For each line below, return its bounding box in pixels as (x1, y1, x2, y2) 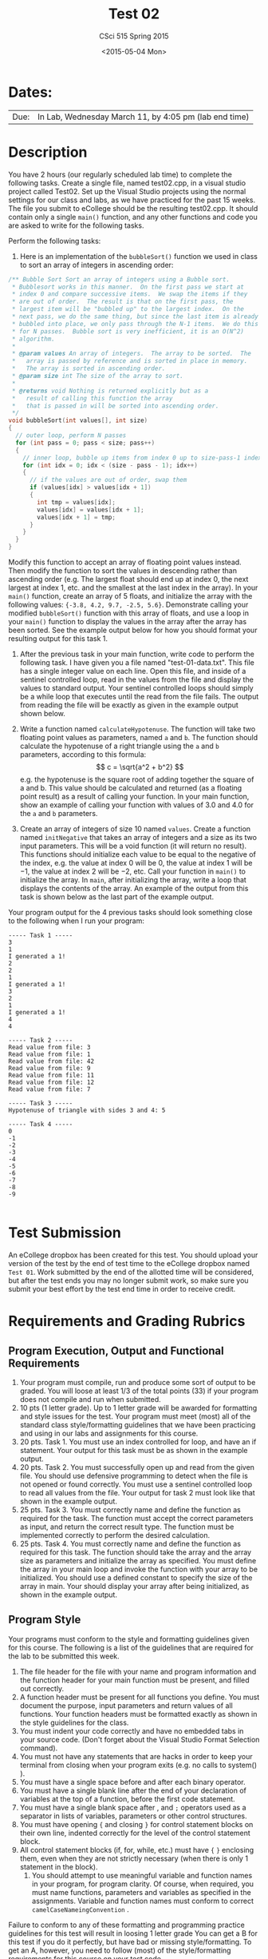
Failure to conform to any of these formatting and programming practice (8, 1920, 245, 1929)
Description (8, 143, 88, 161)
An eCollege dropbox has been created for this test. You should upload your (8, 1250, 258, 1260)
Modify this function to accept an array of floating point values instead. (8, 557, 242, 567)
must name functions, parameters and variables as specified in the (31, 1887, 251, 1897)
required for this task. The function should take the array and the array (19, 1547, 252, 1557)
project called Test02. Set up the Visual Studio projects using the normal (8, 186, 246, 196)
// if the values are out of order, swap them (29, 476, 187, 484)
